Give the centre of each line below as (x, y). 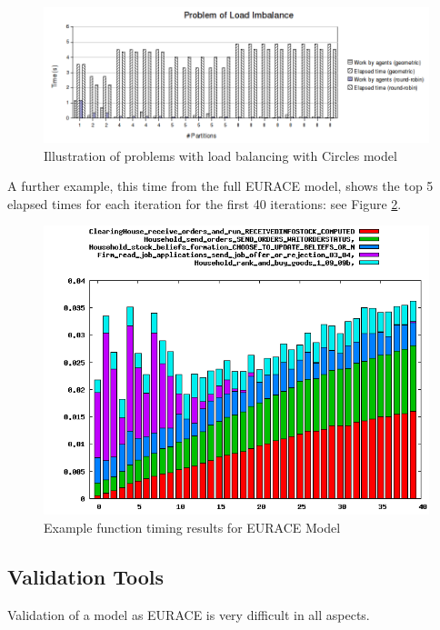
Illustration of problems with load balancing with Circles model (220, 155)
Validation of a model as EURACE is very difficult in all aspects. (189, 614)
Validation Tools (85, 576)
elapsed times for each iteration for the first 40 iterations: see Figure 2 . (205, 203)
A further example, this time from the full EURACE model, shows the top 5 (220, 186)
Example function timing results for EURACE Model (192, 527)
